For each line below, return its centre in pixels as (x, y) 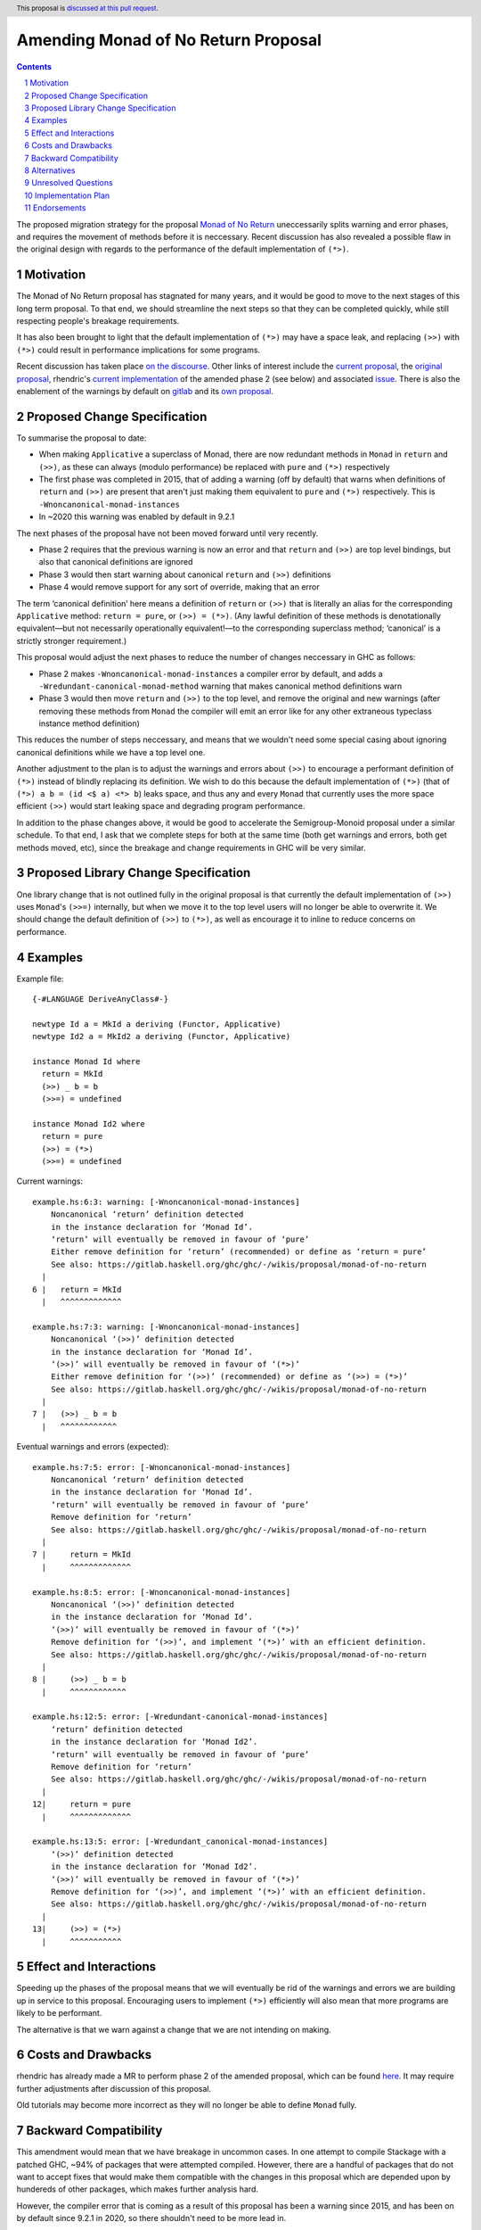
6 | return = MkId (77, 1289)
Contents (34, 66)
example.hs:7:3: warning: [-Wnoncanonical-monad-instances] (166, 1326)
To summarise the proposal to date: (82, 438)
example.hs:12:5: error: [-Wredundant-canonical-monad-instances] (180, 1717)
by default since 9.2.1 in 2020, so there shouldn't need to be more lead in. (151, 2218)
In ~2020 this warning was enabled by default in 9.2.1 (137, 516)
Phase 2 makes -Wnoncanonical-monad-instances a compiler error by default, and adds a (211, 673)
